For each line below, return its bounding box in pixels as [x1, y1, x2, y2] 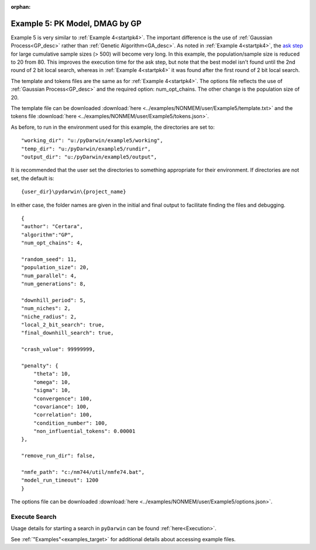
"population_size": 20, [21, 264, 90, 271]
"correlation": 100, [33, 411, 92, 418]
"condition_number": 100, [33, 420, 108, 427]
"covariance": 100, [33, 403, 90, 410]
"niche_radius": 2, [21, 313, 77, 320]
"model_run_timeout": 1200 [21, 477, 99, 484]
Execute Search [11, 513, 57, 521]
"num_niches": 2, [21, 305, 71, 312]
